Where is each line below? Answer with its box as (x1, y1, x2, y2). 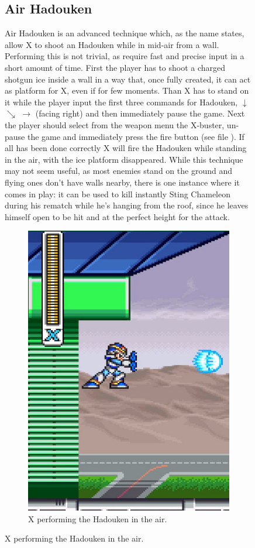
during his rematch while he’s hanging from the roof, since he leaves (5, 199, 249, 211)
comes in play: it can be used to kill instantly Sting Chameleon (5, 187, 231, 200)
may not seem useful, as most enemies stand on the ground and (5, 165, 232, 177)
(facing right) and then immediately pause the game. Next (35, 107, 245, 119)
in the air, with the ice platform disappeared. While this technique (5, 153, 243, 165)
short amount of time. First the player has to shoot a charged (5, 61, 226, 73)
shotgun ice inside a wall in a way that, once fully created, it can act (5, 73, 251, 85)
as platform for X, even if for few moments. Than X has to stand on (5, 84, 249, 97)
